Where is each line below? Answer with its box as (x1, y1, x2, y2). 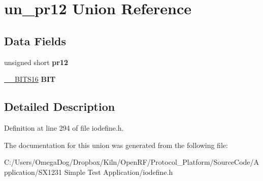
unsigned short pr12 (4, 56, 69, 67)
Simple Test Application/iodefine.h (64, 166, 173, 177)
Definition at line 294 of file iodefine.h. (4, 122, 124, 133)
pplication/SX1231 (4, 166, 62, 177)
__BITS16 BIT (4, 74, 56, 84)
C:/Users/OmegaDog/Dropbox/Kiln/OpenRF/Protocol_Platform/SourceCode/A (4, 157, 259, 167)
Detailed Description (4, 99, 115, 114)
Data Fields (4, 33, 67, 48)
